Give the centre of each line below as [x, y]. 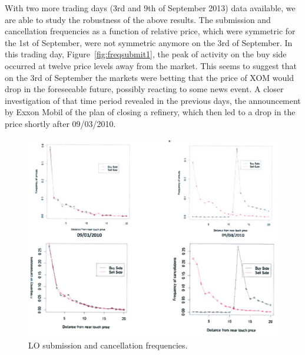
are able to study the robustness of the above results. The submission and [138, 19]
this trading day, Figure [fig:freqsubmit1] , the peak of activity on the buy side [146, 54]
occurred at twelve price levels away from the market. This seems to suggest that [151, 65]
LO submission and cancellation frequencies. [108, 345]
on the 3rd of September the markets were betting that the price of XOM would [150, 77]
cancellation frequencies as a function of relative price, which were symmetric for [150, 31]
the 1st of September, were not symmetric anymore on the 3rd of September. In [149, 42]
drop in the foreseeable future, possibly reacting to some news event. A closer [144, 89]
